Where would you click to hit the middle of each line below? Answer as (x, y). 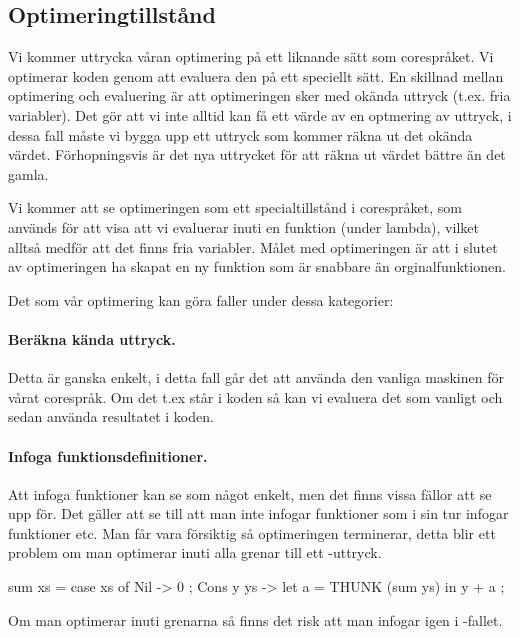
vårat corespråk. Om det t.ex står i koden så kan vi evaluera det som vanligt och (255, 396)
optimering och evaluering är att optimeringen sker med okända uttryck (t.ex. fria (259, 95)
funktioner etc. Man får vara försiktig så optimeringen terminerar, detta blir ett (252, 532)
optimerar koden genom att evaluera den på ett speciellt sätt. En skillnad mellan (256, 75)
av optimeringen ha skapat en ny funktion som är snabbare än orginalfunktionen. (257, 266)
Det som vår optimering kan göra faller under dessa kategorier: (201, 299)
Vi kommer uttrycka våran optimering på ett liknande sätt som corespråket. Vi (251, 56)
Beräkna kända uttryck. (92, 338)
